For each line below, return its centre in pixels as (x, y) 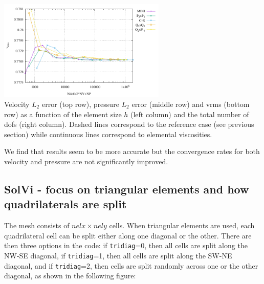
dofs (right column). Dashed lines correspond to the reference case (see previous (129, 124)
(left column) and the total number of (190, 114)
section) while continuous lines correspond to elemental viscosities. (108, 134)
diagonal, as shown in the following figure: (70, 276)
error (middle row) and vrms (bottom (191, 104)
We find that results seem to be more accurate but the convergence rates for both (132, 151)
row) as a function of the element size (63, 114)
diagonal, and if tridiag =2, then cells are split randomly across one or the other (131, 265)
